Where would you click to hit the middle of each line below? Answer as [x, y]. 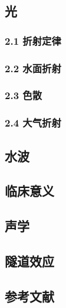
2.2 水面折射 [33, 68]
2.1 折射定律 [33, 40]
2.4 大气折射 [33, 123]
